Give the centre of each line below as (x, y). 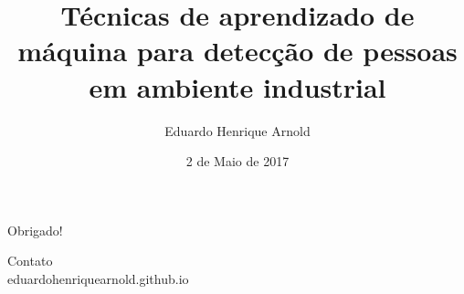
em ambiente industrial (237, 86)
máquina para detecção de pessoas (237, 51)
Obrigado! (35, 230)
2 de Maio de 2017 (237, 161)
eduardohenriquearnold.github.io (98, 278)
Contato (30, 261)
